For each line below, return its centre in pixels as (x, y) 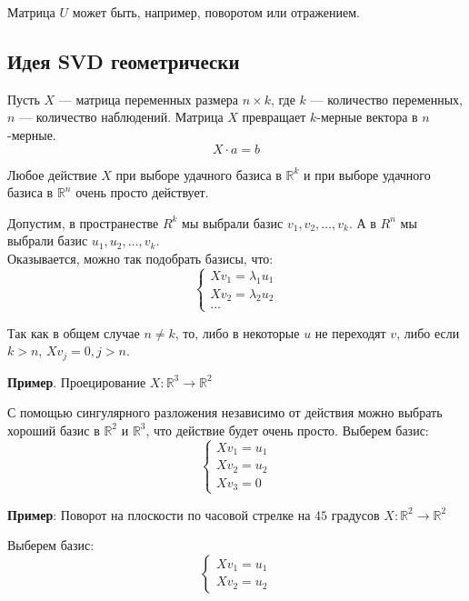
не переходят (350, 332)
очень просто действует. (142, 192)
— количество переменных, (387, 99)
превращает (274, 117)
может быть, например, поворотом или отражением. (216, 12)
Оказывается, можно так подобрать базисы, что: (140, 258)
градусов (355, 514)
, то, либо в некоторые (237, 332)
